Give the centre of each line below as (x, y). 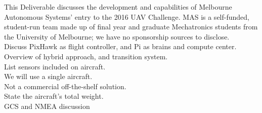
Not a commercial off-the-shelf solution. (65, 86)
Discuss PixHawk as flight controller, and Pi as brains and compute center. (120, 46)
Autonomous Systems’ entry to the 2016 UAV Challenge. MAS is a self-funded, (127, 16)
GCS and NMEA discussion (47, 106)
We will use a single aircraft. (48, 76)
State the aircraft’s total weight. (54, 96)
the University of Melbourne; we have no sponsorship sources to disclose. (117, 36)
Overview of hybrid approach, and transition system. (86, 56)
